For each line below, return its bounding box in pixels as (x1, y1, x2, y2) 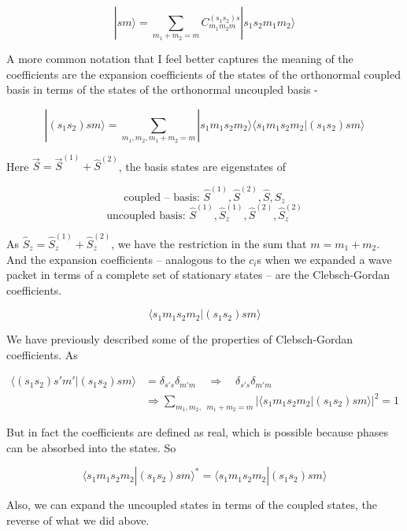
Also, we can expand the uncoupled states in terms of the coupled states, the (6, 496, 378, 513)
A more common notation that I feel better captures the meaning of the (6, 50, 353, 66)
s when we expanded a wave (257, 251, 392, 267)
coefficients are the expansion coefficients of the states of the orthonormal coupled (6, 65, 401, 82)
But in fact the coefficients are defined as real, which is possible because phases (6, 424, 388, 440)
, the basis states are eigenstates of (118, 158, 287, 174)
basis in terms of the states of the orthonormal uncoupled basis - (6, 81, 318, 98)
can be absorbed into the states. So (6, 439, 176, 455)
